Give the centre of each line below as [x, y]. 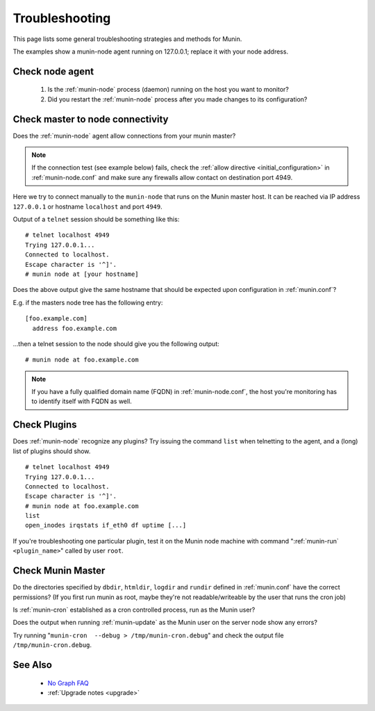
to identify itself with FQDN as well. [82, 401]
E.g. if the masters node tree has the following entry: [88, 302]
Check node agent [53, 71]
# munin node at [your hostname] [82, 274]
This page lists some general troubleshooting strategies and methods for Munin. [127, 39]
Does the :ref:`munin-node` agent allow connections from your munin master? [124, 136]
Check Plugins [45, 425]
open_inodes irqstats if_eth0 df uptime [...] [106, 525]
